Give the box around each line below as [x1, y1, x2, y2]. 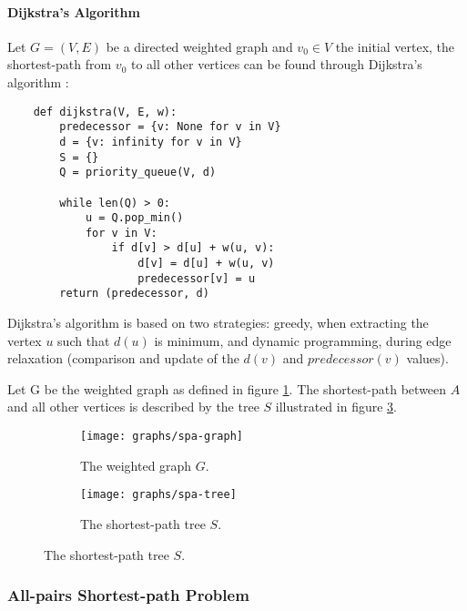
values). [406, 349, 449, 368]
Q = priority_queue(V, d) [59, 166, 217, 179]
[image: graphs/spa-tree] [80, 488, 237, 502]
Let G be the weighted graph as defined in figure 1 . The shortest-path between [7, 379, 447, 398]
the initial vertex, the [335, 36, 455, 56]
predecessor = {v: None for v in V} [59, 120, 281, 134]
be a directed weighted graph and [106, 36, 293, 56]
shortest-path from [7, 55, 112, 74]
